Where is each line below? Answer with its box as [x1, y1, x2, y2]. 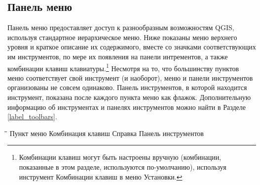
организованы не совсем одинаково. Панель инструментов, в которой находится [7, 82, 247, 92]
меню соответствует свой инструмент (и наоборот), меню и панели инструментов [7, 72, 253, 83]
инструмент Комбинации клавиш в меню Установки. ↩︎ [19, 171, 183, 182]
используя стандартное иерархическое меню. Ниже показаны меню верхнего [7, 32, 237, 42]
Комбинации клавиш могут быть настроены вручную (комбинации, [19, 152, 222, 162]
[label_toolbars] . [7, 111, 57, 122]
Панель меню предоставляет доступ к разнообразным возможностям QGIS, [7, 22, 234, 33]
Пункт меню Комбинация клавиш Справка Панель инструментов [9, 128, 204, 138]
